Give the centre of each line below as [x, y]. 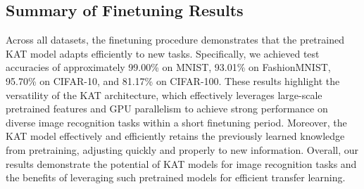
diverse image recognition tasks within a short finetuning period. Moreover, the [176, 122]
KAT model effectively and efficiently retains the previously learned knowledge [175, 136]
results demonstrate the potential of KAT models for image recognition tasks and [181, 163]
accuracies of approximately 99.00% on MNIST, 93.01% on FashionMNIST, [168, 67]
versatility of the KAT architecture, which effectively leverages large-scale [164, 94]
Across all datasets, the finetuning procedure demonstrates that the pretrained [175, 40]
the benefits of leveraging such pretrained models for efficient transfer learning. [176, 177]
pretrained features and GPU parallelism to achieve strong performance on [167, 109]
